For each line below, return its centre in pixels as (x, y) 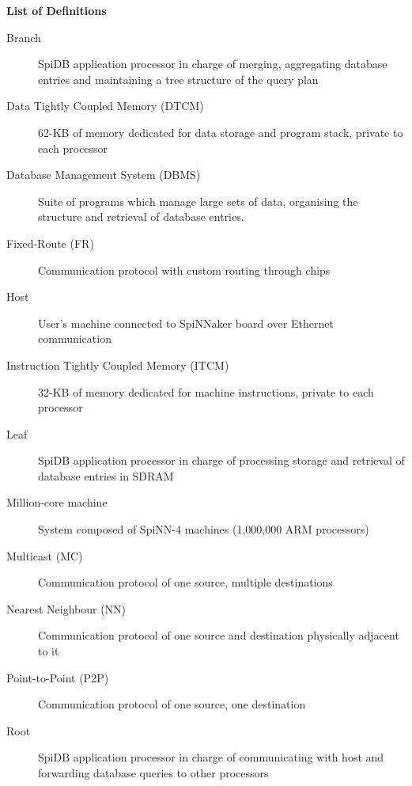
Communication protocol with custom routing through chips (184, 270)
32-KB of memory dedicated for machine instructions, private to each (206, 391)
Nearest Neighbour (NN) (66, 608)
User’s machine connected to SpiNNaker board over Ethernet (186, 323)
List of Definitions (57, 10)
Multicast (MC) (45, 555)
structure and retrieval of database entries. (141, 216)
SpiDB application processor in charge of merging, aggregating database (213, 64)
